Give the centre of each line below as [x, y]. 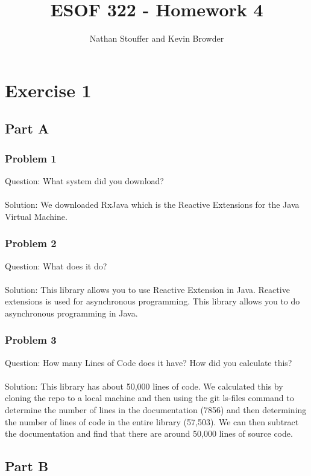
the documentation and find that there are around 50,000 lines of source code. [149, 433]
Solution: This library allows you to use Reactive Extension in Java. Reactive [147, 289]
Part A [27, 128]
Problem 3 [31, 340]
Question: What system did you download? [84, 180]
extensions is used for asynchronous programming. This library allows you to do [152, 301]
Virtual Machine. [36, 216]
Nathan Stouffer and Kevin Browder [157, 38]
